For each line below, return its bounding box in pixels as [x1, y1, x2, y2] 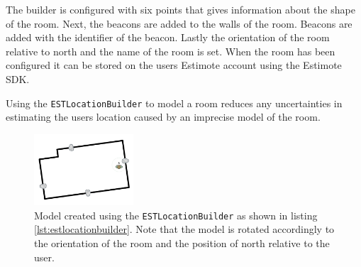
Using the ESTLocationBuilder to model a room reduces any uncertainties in [6, 95, 343, 110]
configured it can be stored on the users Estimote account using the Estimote [6, 58, 342, 72]
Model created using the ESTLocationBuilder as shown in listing [34, 207, 318, 222]
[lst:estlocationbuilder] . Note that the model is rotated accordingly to [34, 222, 335, 236]
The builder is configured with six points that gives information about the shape [6, 2, 355, 16]
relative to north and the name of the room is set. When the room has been [6, 43, 335, 58]
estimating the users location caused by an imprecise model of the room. [6, 109, 321, 124]
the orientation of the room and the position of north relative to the [34, 236, 330, 251]
